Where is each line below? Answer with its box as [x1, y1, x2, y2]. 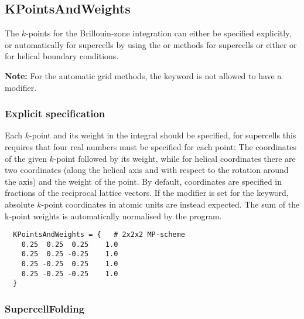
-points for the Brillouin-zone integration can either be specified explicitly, [26, 27, 292, 39]
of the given [5, 152, 47, 164]
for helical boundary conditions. [5, 50, 119, 62]
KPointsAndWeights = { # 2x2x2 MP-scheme [13, 230, 185, 239]
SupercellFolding [5, 301, 85, 315]
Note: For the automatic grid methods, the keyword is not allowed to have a [5, 69, 282, 82]
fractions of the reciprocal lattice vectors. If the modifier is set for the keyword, [5, 186, 289, 199]
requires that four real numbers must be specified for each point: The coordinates [5, 140, 297, 152]
